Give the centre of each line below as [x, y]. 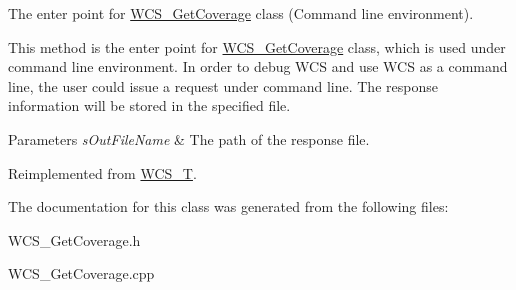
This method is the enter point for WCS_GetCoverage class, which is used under [257, 46]
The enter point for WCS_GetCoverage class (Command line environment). [241, 13]
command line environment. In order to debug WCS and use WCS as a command [258, 66]
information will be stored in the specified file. [149, 105]
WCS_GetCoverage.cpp [81, 273]
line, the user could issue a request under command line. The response [223, 85]
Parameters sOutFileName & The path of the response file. [189, 138]
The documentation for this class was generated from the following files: [228, 206]
